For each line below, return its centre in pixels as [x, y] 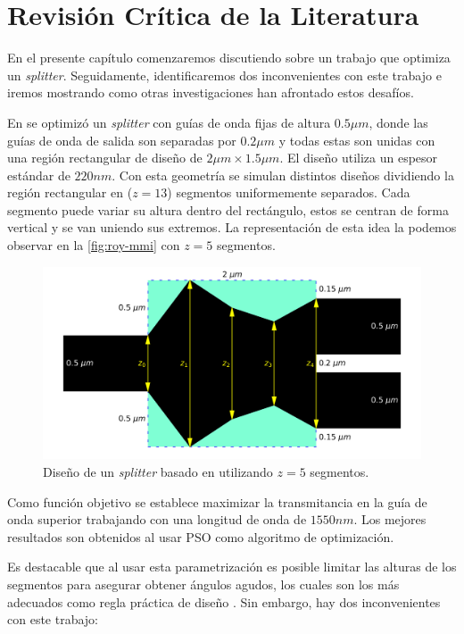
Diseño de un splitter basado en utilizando [158, 471]
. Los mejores [390, 519]
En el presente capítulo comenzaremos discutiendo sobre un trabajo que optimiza [229, 58]
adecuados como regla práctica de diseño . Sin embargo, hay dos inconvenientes [224, 601]
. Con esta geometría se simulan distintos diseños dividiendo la [283, 175]
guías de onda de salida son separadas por [122, 140]
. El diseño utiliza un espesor [359, 158]
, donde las [398, 122]
